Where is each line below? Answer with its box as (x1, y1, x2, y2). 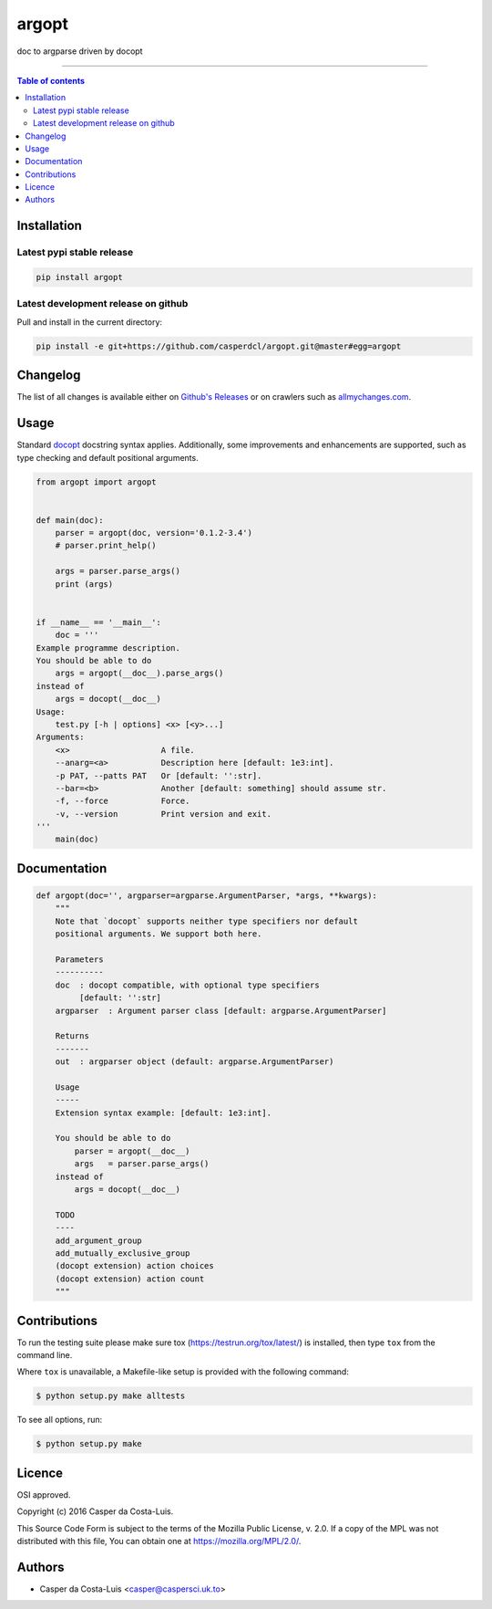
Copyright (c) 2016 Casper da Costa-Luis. (16, 1506, 174, 1517)
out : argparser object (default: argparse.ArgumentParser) (55, 1057, 334, 1067)
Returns (55, 1031, 90, 1041)
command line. (16, 1350, 73, 1361)
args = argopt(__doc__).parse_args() (55, 668, 224, 679)
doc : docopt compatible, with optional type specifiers (55, 979, 320, 990)
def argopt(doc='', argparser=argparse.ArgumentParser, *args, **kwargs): (36, 891, 378, 901)
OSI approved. (16, 1489, 71, 1500)
